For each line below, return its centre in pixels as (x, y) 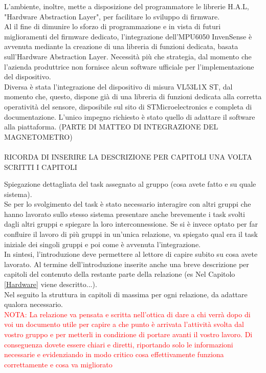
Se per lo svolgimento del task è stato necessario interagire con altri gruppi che (128, 204)
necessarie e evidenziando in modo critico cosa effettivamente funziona (114, 354)
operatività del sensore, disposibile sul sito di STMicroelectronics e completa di (128, 106)
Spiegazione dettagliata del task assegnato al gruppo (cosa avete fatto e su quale (130, 184)
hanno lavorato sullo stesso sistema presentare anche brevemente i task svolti (125, 214)
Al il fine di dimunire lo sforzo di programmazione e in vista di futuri (113, 26)
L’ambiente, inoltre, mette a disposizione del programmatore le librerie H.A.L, (127, 6)
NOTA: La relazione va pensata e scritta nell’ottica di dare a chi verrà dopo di (127, 314)
